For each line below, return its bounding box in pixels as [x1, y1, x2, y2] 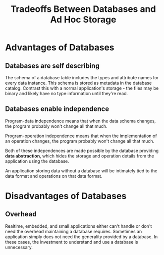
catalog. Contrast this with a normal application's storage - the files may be [5, 85, 159, 91]
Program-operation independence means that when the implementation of [5, 133, 157, 139]
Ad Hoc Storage [50, 14, 116, 25]
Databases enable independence [5, 105, 109, 113]
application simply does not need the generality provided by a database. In [5, 234, 158, 240]
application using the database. [5, 158, 69, 164]
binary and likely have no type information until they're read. [5, 91, 128, 96]
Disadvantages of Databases [5, 191, 127, 202]
